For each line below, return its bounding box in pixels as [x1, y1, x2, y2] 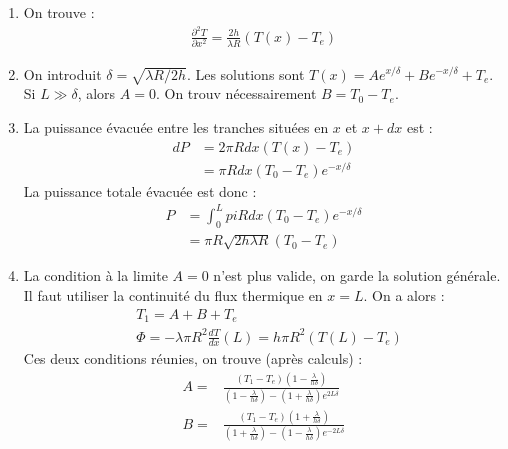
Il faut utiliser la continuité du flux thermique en [23, 284, 323, 305]
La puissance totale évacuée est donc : [23, 180, 257, 201]
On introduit [23, 63, 102, 84]
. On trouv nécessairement [155, 83, 317, 104]
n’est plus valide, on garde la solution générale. [213, 265, 501, 286]
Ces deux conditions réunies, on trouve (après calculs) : [23, 348, 363, 369]
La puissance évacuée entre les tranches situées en [23, 116, 329, 137]
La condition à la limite [23, 265, 168, 286]
